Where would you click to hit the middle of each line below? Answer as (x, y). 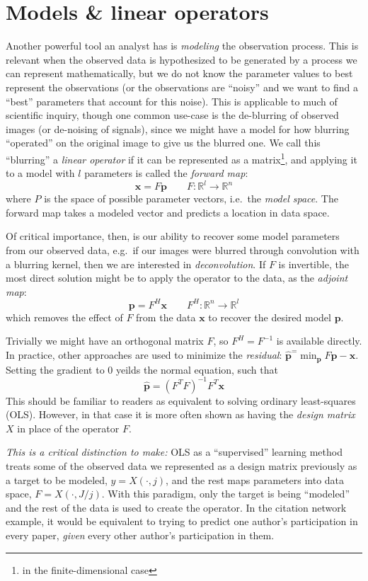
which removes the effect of (64, 317)
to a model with (40, 173)
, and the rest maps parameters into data (255, 479)
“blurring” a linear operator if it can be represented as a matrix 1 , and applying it (182, 158)
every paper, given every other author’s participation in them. (140, 535)
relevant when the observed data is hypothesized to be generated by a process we (182, 59)
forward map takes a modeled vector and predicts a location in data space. (168, 212)
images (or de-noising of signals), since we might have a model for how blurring (178, 128)
